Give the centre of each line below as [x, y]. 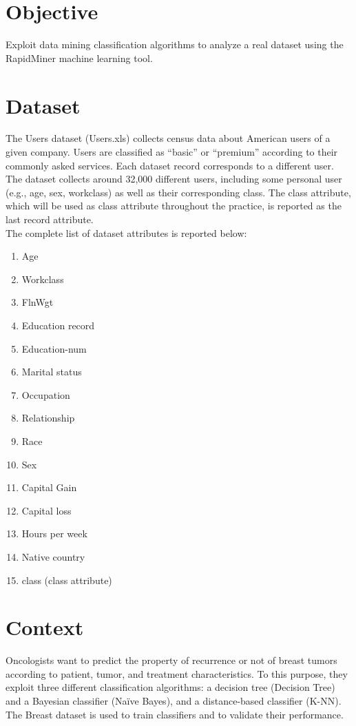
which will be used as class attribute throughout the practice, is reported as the [174, 206]
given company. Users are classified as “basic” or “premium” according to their [172, 152]
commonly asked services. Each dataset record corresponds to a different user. [170, 165]
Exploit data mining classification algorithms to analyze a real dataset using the [175, 44]
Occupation [46, 394]
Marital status [52, 372]
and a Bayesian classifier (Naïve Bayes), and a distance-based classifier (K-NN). [174, 701]
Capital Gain [49, 487]
